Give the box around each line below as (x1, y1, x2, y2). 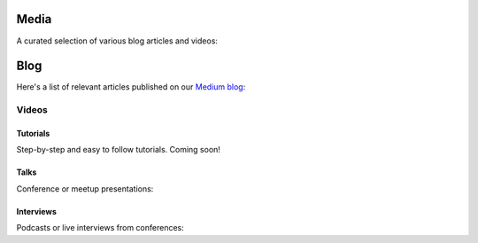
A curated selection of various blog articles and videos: (16, 35, 219, 46)
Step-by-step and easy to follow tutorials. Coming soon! (16, 145, 221, 155)
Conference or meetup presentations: (16, 183, 154, 194)
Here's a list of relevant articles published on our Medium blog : (16, 82, 246, 92)
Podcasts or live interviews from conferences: (16, 223, 185, 233)
